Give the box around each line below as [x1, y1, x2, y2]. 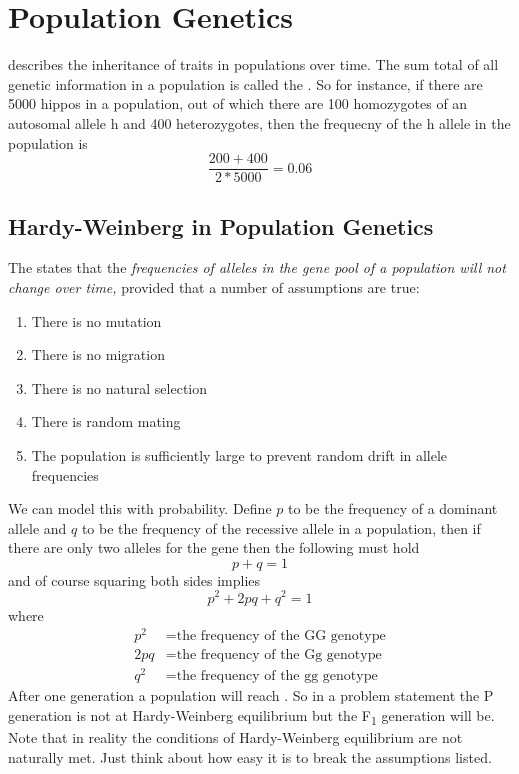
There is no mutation [31, 310, 162, 331]
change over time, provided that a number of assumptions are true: [8, 276, 420, 297]
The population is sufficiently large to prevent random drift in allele [31, 444, 448, 465]
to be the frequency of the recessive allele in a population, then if [81, 517, 481, 538]
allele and [8, 517, 67, 538]
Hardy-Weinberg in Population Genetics [8, 210, 434, 241]
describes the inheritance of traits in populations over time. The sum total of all [8, 54, 499, 75]
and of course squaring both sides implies [8, 569, 261, 590]
